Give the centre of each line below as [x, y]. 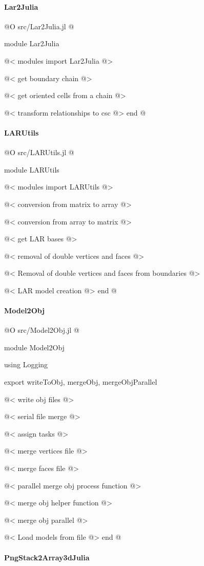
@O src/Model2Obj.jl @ [42, 330]
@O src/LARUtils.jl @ [39, 152]
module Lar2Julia [32, 43]
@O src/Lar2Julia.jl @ [39, 26]
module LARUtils [32, 169]
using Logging [26, 364]
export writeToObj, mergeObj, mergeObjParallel [81, 382]
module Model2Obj [34, 347]
